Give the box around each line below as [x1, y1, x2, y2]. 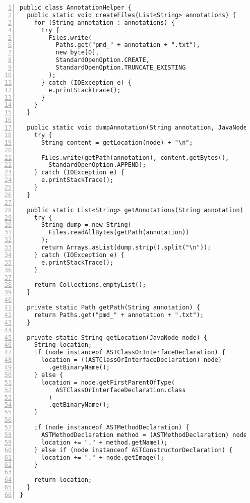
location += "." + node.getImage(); [41, 454, 164, 461]
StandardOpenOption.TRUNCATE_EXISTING [55, 64, 186, 71]
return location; [34, 476, 92, 484]
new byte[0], [55, 49, 99, 56]
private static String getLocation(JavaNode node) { [27, 334, 208, 341]
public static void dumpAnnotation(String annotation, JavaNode [27, 124, 247, 131]
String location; [34, 341, 92, 349]
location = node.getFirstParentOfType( [41, 379, 175, 386]
